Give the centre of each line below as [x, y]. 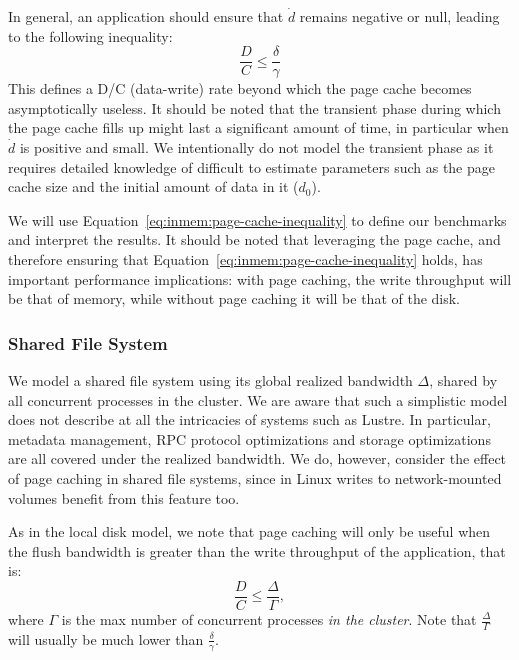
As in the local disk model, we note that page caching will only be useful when [249, 531]
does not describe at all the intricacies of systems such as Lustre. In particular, [249, 419]
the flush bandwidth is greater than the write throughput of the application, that [257, 550]
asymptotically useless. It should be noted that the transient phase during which [254, 107]
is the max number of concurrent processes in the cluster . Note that [269, 619]
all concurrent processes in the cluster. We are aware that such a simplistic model [258, 399]
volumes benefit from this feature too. [124, 497]
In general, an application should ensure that [146, 16]
